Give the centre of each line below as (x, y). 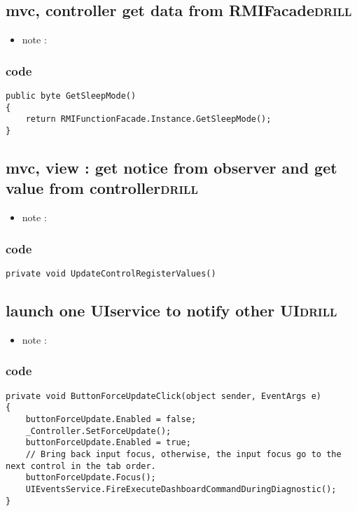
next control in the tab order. (81, 466)
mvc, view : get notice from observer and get (171, 168)
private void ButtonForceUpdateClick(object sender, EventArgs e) (164, 396)
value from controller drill (102, 188)
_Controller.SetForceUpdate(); (98, 431)
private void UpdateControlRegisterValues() (111, 274)
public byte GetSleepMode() (71, 96)
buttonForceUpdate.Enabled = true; (108, 443)
